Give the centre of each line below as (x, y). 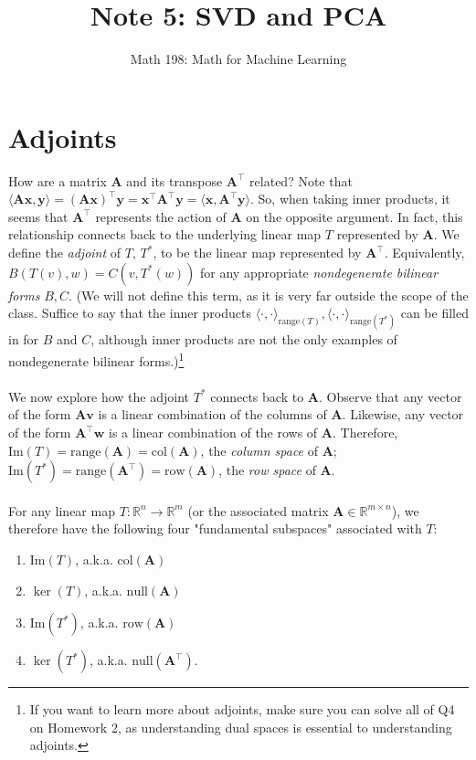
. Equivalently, (424, 253)
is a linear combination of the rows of (213, 433)
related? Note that (301, 180)
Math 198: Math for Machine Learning (238, 59)
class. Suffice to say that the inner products (130, 313)
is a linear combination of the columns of (212, 414)
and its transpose (175, 180)
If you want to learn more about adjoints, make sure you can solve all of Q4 (242, 709)
